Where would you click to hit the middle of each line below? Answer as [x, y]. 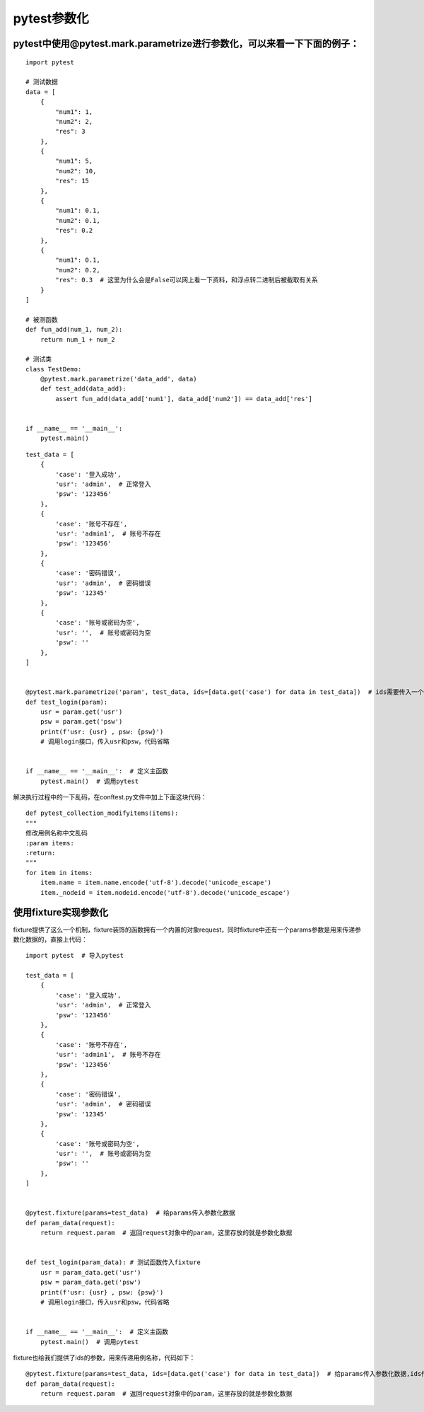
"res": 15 [72, 181]
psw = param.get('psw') [81, 722]
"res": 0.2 [74, 231]
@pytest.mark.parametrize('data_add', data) [118, 379]
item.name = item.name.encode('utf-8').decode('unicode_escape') [156, 883]
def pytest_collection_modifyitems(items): [102, 813]
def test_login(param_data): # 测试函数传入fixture [113, 1262]
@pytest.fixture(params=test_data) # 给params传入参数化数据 [131, 1213]
